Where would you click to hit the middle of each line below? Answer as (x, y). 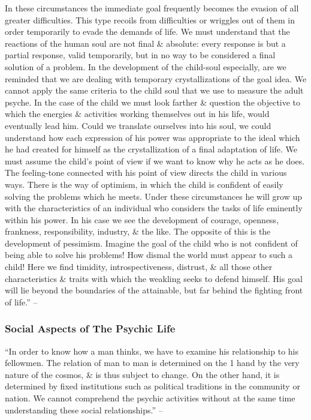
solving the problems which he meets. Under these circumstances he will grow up (154, 196)
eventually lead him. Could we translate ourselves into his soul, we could (138, 125)
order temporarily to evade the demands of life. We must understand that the (147, 31)
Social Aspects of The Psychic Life (90, 328)
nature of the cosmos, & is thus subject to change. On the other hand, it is (142, 374)
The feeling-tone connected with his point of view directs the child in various (146, 172)
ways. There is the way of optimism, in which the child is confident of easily (144, 184)
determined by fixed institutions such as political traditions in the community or (153, 386)
